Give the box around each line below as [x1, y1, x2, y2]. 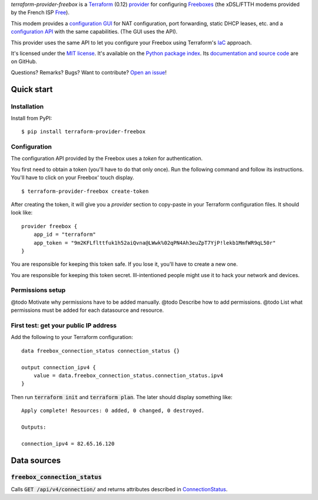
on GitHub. [11, 58, 38, 65]
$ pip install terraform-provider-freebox [21, 129, 146, 135]
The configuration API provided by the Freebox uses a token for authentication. [11, 155, 203, 162]
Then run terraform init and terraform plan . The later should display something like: [11, 393, 233, 400]
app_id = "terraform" [33, 231, 97, 238]
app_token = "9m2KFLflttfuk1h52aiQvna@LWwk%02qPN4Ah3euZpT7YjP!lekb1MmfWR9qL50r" [33, 239, 276, 246]
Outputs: [21, 423, 47, 430]
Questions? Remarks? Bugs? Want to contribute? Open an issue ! [11, 68, 167, 76]
